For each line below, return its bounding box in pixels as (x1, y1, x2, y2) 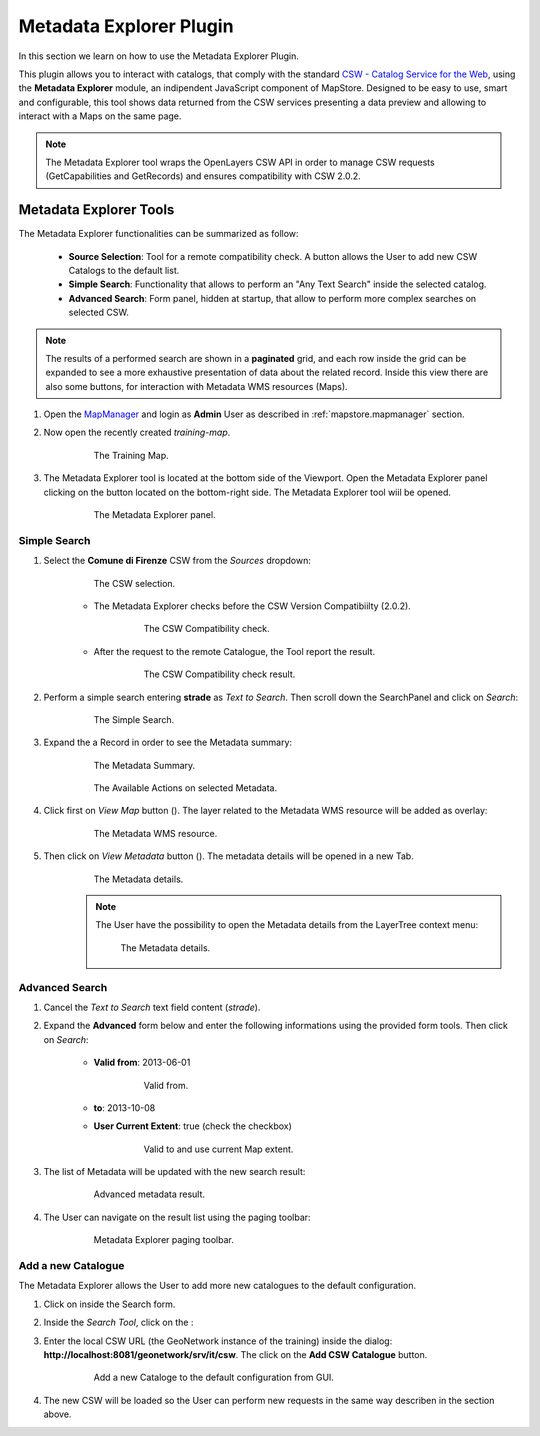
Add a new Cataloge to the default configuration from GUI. (93, 1371, 335, 1384)
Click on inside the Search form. (43, 1298, 176, 1310)
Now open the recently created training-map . (43, 426, 231, 439)
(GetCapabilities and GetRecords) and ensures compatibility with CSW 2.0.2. (45, 170, 362, 182)
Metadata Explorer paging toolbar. (93, 1234, 234, 1246)
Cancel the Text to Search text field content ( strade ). (43, 1001, 261, 1013)
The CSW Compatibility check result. (143, 668, 296, 680)
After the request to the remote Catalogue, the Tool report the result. (93, 645, 375, 657)
